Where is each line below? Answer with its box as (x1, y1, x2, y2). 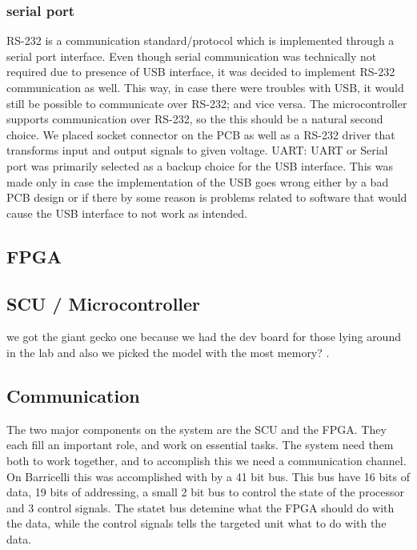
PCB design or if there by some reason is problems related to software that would (6, 189, 407, 206)
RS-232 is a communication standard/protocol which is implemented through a (6, 32, 395, 49)
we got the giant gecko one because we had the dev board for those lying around (6, 328, 401, 345)
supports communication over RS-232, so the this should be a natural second (6, 110, 383, 127)
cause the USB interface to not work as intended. (6, 204, 248, 221)
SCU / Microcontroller (6, 291, 201, 315)
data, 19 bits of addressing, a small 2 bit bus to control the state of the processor (6, 484, 404, 500)
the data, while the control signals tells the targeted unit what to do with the (6, 515, 387, 532)
